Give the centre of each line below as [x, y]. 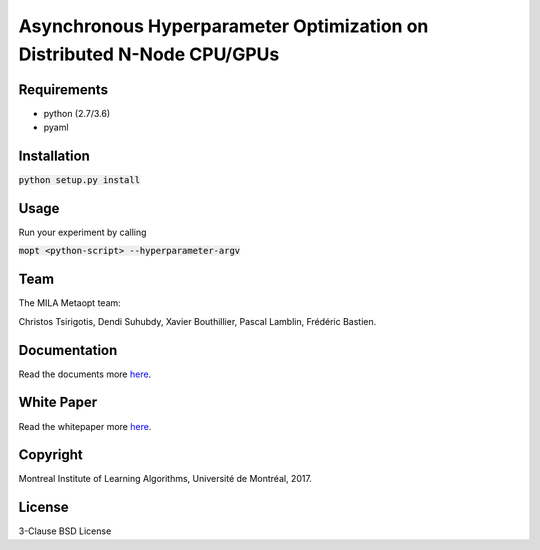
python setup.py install [79, 180]
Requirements [63, 89]
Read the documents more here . [85, 374]
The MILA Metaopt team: [70, 303]
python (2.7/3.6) [77, 113]
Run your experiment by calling [82, 232]
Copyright [51, 455]
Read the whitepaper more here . [85, 426]
